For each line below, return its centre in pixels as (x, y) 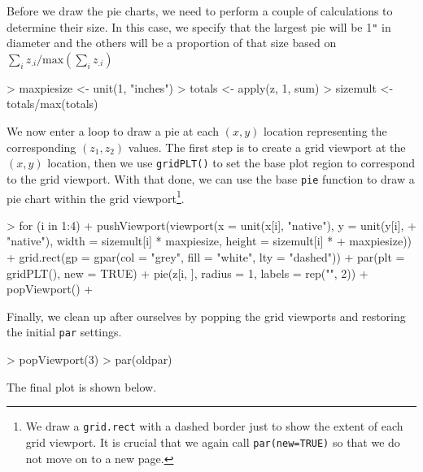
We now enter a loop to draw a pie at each (113, 131)
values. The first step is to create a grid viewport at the (267, 147)
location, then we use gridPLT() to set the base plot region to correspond (231, 163)
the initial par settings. (64, 332)
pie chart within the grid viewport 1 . (96, 197)
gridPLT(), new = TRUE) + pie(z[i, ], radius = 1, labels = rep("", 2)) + (188, 273)
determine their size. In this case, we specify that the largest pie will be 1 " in (199, 26)
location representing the (325, 131)
